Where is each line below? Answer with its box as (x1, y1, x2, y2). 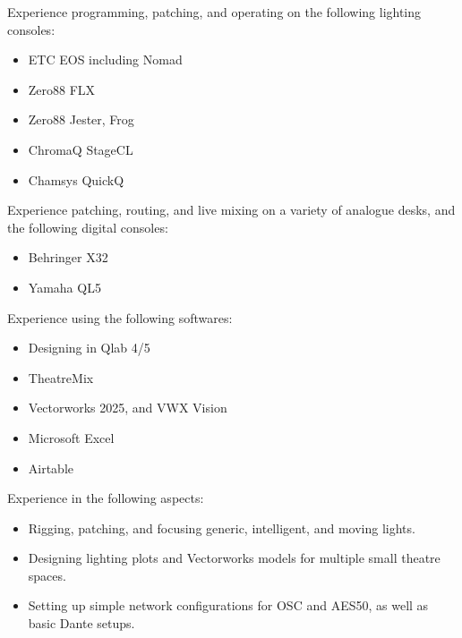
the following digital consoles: (7, 217, 168, 236)
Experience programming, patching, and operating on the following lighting (7, 3, 422, 21)
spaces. (28, 566, 66, 584)
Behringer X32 (28, 248, 108, 267)
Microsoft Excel (28, 428, 115, 447)
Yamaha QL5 (28, 277, 101, 296)
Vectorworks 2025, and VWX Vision (28, 398, 227, 417)
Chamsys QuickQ (28, 170, 124, 189)
